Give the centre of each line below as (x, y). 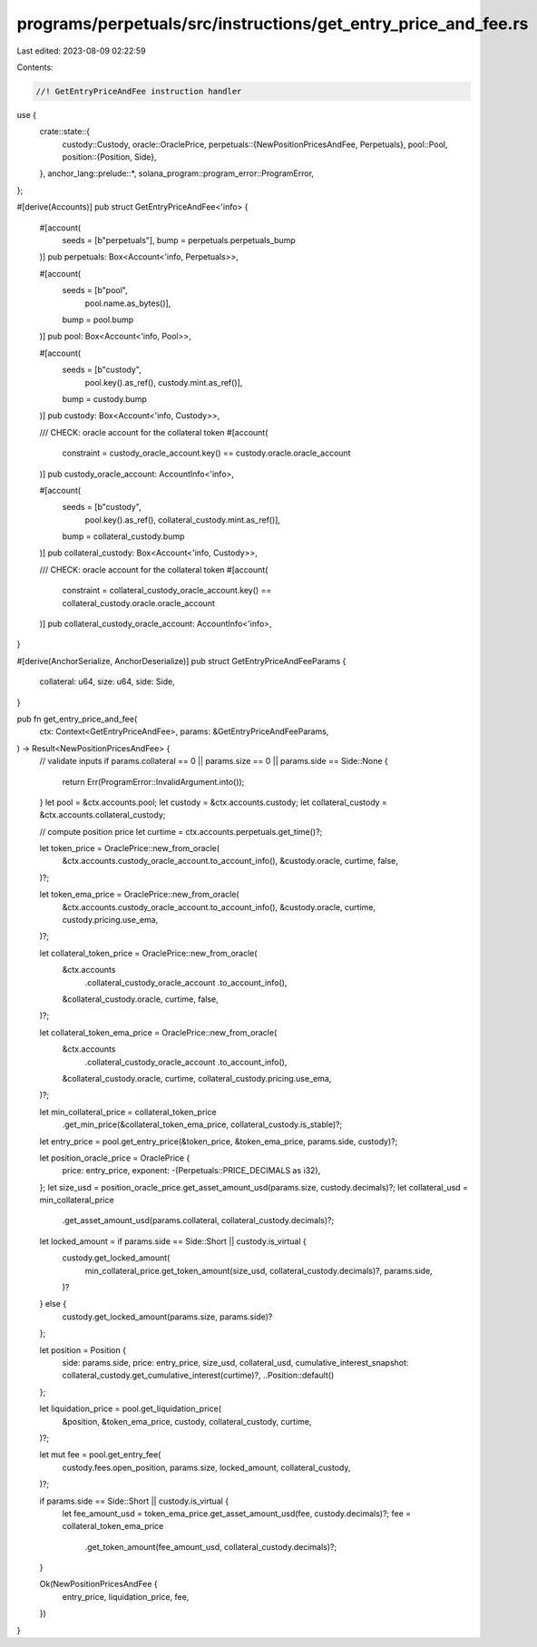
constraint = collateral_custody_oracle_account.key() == (167, 591)
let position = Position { (83, 1350)
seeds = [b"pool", (95, 290)
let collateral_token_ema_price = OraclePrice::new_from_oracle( (158, 1032)
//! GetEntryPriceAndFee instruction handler (139, 91)
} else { (53, 1304)
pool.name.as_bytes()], (128, 303)
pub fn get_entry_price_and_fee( (77, 719)
